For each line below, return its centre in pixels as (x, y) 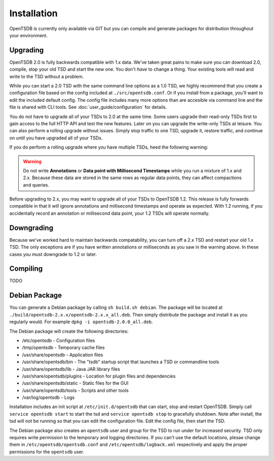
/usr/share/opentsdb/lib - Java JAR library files (71, 369)
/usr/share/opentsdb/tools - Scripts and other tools (75, 390)
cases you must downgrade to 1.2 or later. (53, 254)
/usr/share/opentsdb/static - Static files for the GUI (75, 383)
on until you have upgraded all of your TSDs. (56, 138)
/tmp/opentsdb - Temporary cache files (63, 348)
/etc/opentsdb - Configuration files (58, 340)
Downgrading (31, 228)
